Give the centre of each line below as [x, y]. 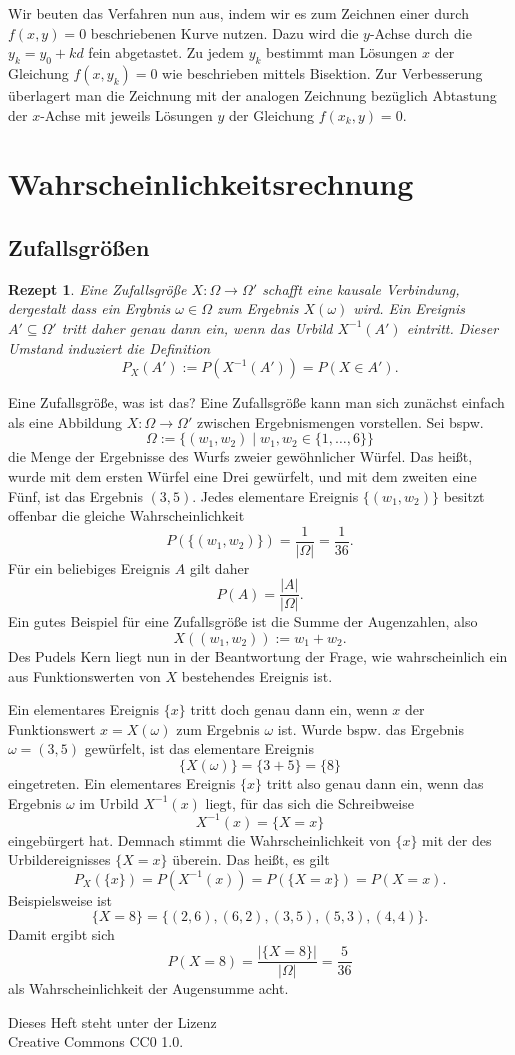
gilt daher [219, 567]
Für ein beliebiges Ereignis [89, 567]
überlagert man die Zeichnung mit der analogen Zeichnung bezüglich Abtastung [252, 94]
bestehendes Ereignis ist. [257, 675]
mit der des [457, 839]
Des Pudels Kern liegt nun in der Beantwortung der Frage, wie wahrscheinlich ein [258, 656]
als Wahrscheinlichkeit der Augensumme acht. [148, 988]
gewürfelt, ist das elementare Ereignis [199, 748]
